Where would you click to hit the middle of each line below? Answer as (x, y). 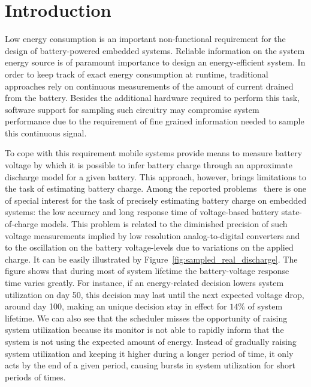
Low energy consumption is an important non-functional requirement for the (145, 39)
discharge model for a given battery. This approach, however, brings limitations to (156, 176)
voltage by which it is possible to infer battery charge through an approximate (149, 165)
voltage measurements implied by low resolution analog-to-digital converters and (153, 235)
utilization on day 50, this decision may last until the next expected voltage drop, (155, 294)
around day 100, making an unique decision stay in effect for (116, 306)
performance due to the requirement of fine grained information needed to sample (155, 121)
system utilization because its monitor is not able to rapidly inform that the (144, 330)
